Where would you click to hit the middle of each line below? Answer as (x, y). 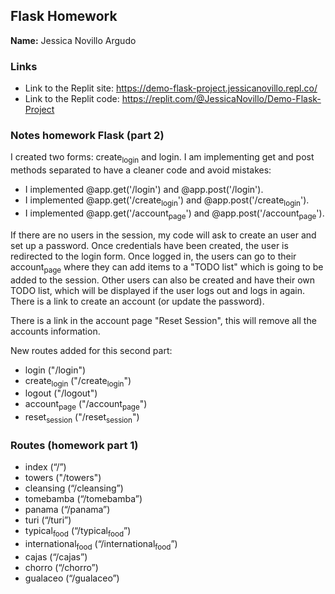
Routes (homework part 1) (74, 445)
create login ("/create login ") (78, 381)
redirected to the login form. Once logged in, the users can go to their (153, 256)
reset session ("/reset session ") (82, 418)
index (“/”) (45, 467)
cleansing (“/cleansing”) (74, 488)
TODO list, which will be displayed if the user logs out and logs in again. (157, 290)
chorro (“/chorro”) (61, 567)
